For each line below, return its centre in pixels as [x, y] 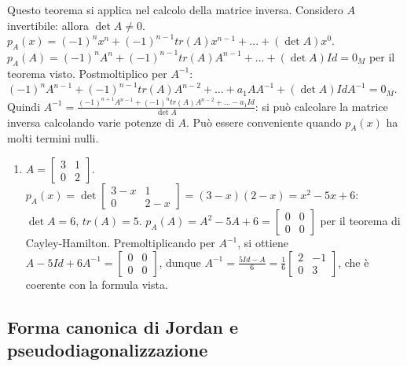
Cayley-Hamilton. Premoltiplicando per [120, 243]
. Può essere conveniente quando [264, 122]
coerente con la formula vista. [97, 284]
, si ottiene [263, 243]
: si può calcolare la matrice [321, 106]
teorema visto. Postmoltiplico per [87, 73]
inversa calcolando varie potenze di [91, 122]
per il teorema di [360, 221]
